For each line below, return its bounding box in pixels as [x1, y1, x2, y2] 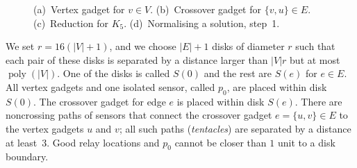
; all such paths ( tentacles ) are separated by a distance [119, 121, 351, 135]
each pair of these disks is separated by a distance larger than [6, 52, 268, 67]
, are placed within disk [226, 79, 327, 94]
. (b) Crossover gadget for [150, 2, 261, 16]
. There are [294, 94, 342, 108]
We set [6, 39, 35, 53]
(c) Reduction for [33, 15, 108, 30]
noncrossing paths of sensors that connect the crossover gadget [6, 108, 272, 122]
